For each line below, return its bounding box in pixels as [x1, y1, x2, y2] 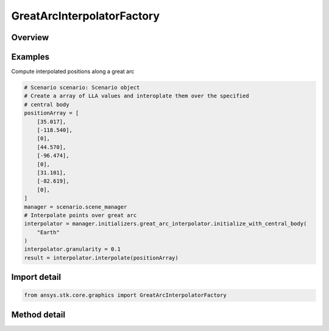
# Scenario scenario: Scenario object [24, 84, 140, 91]
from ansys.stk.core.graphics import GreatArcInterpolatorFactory [24, 292, 227, 299]
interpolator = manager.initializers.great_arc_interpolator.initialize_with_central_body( [24, 220, 307, 228]
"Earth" [37, 229, 60, 235]
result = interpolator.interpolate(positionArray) [24, 254, 179, 261]
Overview [11, 32, 49, 43]
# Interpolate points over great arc [24, 212, 137, 218]
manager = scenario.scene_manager [24, 203, 127, 210]
